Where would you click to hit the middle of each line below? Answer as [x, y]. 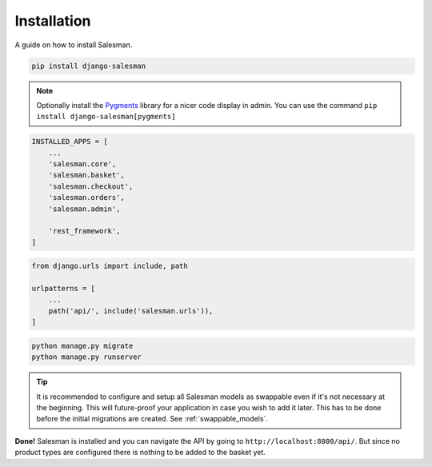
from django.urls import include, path [110, 266]
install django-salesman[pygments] [106, 117]
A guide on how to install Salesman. [74, 45]
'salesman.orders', [87, 198]
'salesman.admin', [84, 209]
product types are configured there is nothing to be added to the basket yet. [140, 453]
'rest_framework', [84, 231]
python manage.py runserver [86, 357]
